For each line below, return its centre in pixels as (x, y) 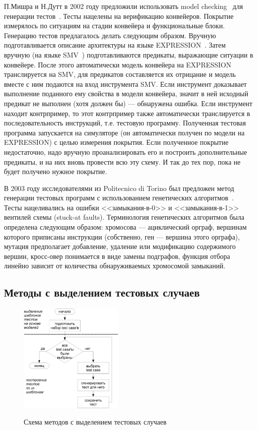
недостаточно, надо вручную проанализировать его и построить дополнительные (126, 152)
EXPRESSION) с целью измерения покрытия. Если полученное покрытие (116, 142)
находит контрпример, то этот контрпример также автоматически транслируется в (127, 113)
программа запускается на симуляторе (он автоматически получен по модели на (124, 132)
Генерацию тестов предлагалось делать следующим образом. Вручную (110, 35)
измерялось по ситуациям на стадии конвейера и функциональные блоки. (114, 26)
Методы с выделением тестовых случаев (102, 292)
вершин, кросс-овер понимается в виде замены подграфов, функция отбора (117, 256)
